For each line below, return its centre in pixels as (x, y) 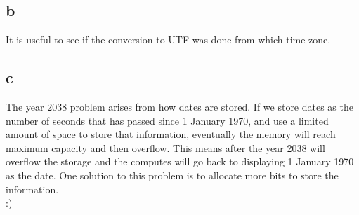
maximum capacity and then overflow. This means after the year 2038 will (165, 147)
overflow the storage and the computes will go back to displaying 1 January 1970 (180, 161)
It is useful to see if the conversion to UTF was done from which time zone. (168, 40)
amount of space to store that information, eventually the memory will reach (171, 134)
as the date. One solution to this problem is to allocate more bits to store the (172, 175)
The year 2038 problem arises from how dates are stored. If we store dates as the (179, 106)
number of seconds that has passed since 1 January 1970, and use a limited (167, 120)
